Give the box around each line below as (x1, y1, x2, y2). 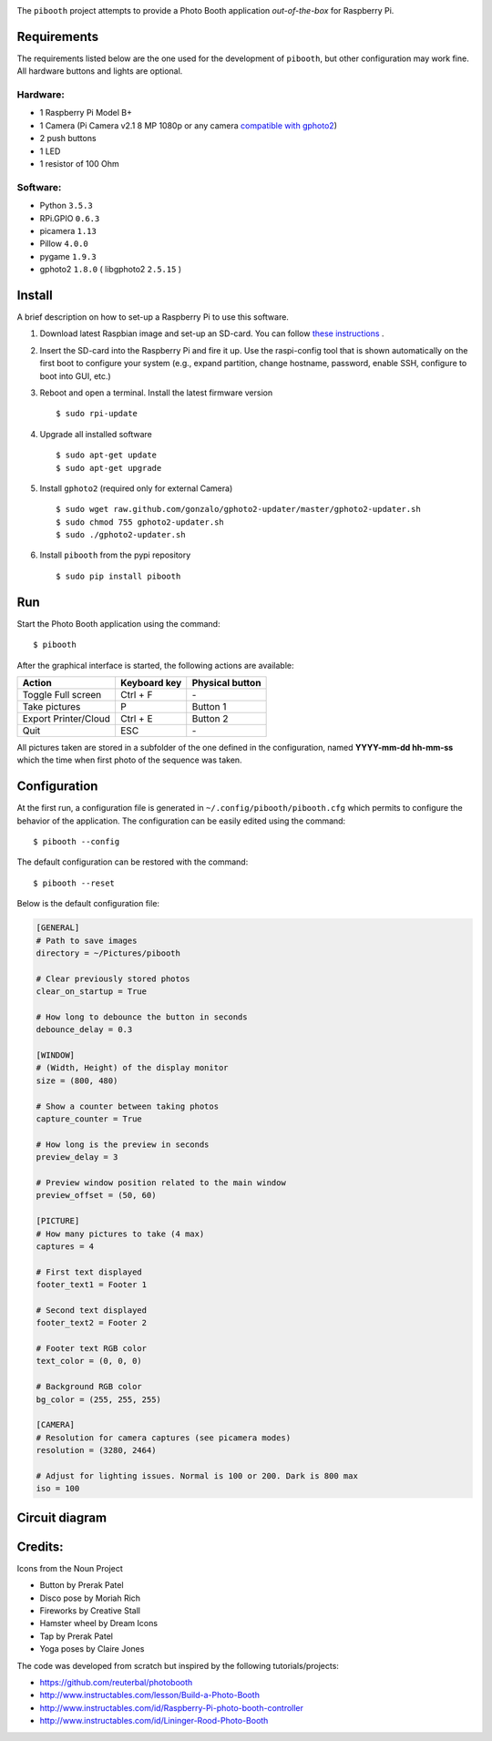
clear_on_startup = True (36, 987, 148, 997)
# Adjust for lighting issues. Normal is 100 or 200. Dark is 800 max (36, 1470, 359, 1480)
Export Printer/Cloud (22, 712, 111, 724)
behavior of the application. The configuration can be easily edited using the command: (16, 815, 346, 826)
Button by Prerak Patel (39, 1580, 124, 1591)
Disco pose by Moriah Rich (39, 1593, 141, 1603)
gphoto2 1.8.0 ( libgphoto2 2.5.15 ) (39, 264, 182, 275)
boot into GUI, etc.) (39, 370, 111, 382)
